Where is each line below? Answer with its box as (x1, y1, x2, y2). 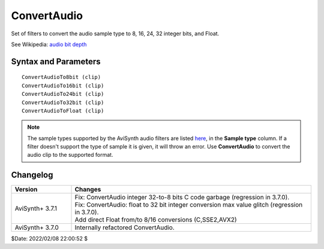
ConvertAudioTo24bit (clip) (22, 90, 104, 98)
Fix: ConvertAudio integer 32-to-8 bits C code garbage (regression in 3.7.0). (74, 193, 290, 202)
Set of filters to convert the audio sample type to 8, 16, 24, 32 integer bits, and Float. (11, 30, 220, 37)
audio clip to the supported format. (27, 151, 113, 159)
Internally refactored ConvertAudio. (74, 223, 175, 232)
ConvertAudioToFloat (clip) (22, 107, 104, 114)
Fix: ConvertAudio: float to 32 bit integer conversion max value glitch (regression (74, 201, 303, 209)
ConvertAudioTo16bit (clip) (22, 82, 104, 89)
